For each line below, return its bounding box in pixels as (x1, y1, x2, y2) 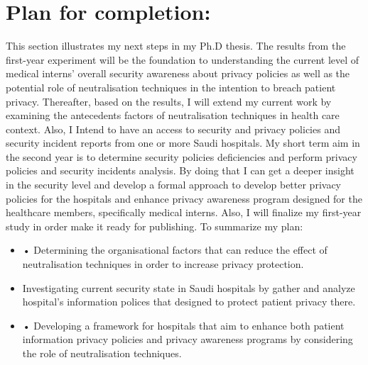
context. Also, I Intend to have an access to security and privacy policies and (6, 121, 340, 136)
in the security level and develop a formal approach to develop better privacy (6, 177, 341, 192)
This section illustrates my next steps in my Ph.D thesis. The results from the (6, 38, 346, 53)
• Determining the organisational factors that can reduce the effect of (22, 242, 328, 257)
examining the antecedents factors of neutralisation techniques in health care (6, 108, 340, 123)
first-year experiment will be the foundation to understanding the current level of (6, 52, 359, 67)
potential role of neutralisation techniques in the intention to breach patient (6, 79, 336, 94)
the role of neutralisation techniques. (22, 346, 182, 360)
